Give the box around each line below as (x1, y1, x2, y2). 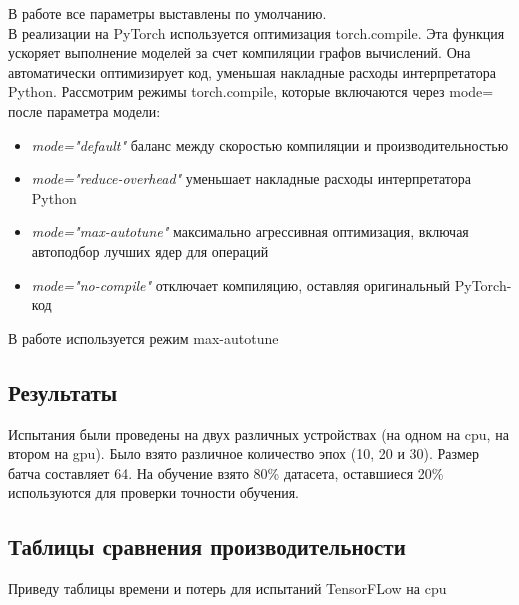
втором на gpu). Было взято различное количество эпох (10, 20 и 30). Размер (8, 443, 479, 464)
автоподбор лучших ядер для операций (31, 240, 269, 261)
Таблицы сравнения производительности (8, 531, 406, 562)
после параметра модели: (8, 100, 161, 121)
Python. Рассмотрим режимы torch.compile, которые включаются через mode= (8, 81, 494, 102)
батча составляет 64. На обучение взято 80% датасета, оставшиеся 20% (8, 462, 444, 483)
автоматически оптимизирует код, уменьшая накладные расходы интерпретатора (8, 61, 496, 82)
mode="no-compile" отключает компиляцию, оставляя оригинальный (31, 274, 451, 295)
